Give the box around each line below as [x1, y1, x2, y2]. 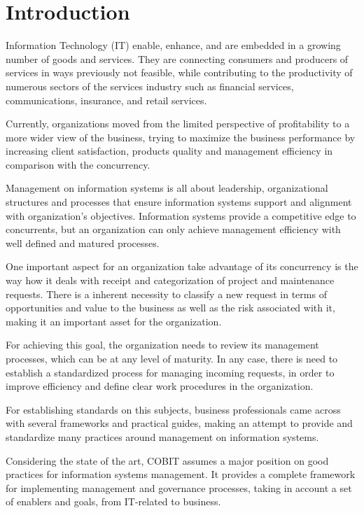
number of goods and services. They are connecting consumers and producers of [6, 51, 349, 66]
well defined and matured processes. [6, 235, 160, 250]
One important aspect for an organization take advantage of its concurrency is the [6, 259, 358, 274]
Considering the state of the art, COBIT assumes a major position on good [6, 453, 329, 468]
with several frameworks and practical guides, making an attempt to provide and [6, 416, 353, 430]
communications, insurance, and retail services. [6, 92, 207, 107]
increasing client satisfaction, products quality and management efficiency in [6, 143, 333, 158]
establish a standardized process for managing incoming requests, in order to [6, 365, 335, 379]
